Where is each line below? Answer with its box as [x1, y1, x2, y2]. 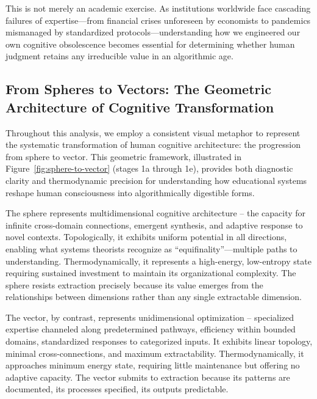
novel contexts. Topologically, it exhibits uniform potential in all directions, [5, 230, 287, 243]
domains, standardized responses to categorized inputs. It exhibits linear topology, [5, 335, 313, 348]
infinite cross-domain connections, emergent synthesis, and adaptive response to [5, 218, 303, 231]
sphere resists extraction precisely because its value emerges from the [5, 278, 263, 291]
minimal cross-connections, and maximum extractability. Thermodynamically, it [5, 346, 304, 359]
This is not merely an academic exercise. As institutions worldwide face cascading [5, 2, 311, 14]
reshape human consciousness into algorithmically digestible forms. [5, 186, 255, 199]
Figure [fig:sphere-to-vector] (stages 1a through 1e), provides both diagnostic [5, 162, 293, 175]
